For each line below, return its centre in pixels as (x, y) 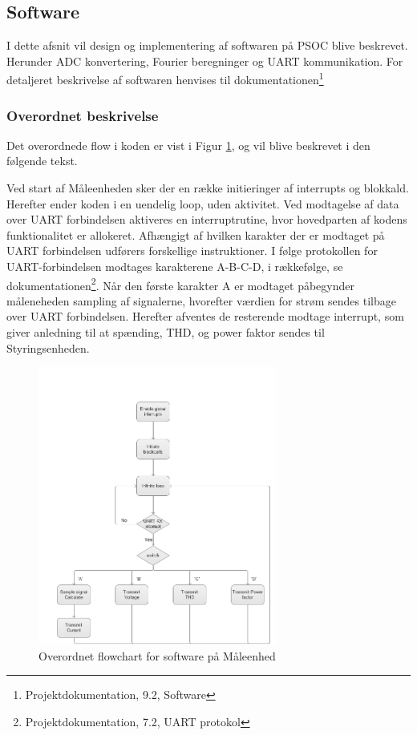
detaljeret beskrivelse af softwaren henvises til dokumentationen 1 (165, 79)
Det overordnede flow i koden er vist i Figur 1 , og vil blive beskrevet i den (188, 145)
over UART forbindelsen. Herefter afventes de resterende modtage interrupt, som (205, 316)
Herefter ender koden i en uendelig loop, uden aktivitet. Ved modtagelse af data (203, 203)
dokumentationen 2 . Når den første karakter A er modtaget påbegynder (180, 284)
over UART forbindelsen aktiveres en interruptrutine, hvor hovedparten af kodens (207, 219)
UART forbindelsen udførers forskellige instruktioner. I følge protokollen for (192, 250)
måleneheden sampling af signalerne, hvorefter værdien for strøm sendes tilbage (201, 300)
